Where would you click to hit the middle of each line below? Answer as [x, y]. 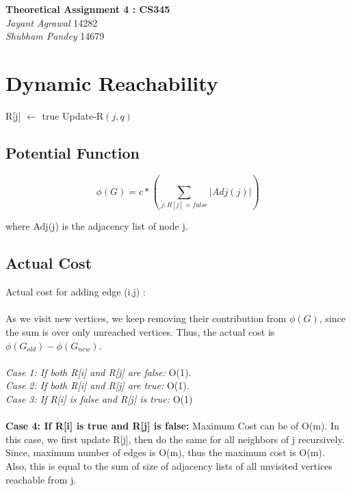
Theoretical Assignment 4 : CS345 [88, 9]
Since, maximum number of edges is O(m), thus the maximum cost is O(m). [165, 452]
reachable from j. [41, 479]
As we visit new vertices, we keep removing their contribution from [146, 318]
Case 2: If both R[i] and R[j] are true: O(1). [97, 385]
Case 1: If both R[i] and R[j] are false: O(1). [99, 372]
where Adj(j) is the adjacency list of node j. [97, 226]
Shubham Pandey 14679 [55, 36]
